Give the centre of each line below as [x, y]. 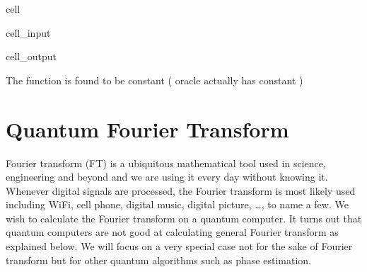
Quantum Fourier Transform [147, 129]
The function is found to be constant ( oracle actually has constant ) [155, 80]
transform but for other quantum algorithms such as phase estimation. [158, 260]
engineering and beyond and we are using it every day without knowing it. [167, 177]
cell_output [31, 56]
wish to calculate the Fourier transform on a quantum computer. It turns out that [184, 218]
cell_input [28, 32]
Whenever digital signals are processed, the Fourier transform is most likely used [181, 190]
